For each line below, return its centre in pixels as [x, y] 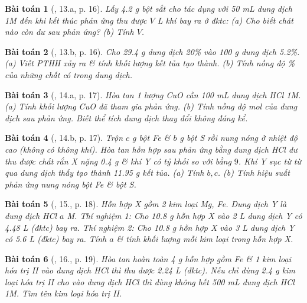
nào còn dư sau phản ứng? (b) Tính [69, 32]
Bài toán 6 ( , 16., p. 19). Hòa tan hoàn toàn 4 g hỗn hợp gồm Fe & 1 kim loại [148, 258]
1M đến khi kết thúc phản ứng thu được [76, 20]
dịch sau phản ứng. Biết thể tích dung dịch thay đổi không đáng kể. [126, 117]
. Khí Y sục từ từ [270, 161]
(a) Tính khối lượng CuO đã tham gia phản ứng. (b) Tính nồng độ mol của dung [151, 106]
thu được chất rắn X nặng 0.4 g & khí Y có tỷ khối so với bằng [118, 161]
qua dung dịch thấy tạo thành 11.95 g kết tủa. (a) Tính [104, 173]
